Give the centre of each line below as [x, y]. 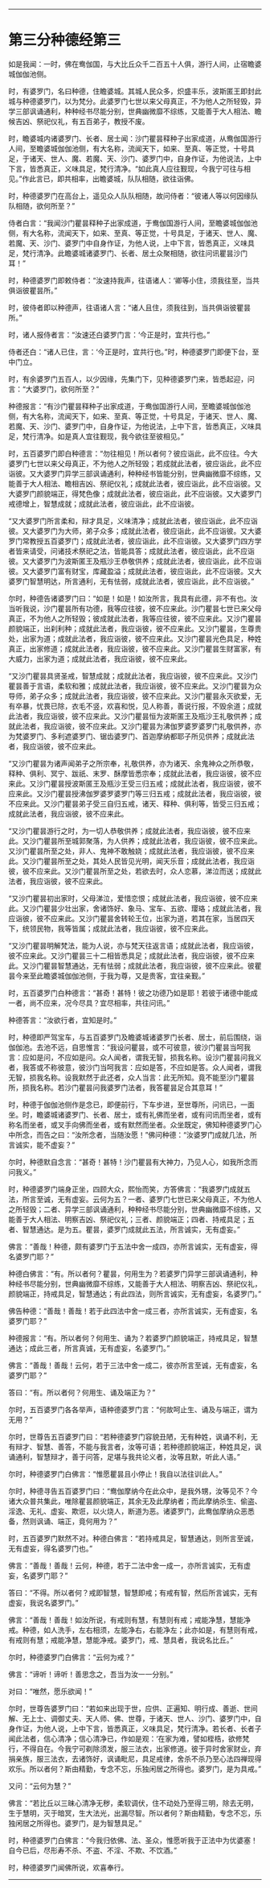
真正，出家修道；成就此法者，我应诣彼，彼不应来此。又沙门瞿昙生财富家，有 [135, 648]
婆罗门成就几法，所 [225, 1134]
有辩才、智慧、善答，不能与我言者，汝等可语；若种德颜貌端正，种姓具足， [131, 1447]
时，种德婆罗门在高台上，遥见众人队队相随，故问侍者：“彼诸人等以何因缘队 [133, 196]
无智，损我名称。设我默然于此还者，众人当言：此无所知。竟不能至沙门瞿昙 [131, 1077]
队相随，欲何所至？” [42, 205]
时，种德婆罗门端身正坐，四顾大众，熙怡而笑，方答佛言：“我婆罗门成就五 [130, 1189]
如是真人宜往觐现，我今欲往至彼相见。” [121, 436]
